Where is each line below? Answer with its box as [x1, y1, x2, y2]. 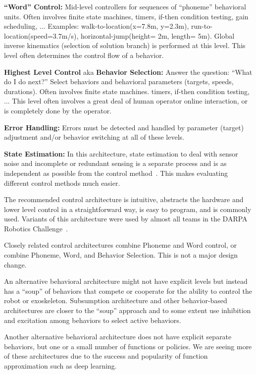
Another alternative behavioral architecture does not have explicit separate [4, 331, 232, 342]
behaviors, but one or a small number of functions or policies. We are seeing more [4, 341, 252, 351]
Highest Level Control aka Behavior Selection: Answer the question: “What [4, 66, 253, 77]
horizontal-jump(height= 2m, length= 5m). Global [80, 30, 235, 41]
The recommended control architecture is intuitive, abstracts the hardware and [4, 194, 244, 205]
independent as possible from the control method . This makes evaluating [4, 167, 228, 178]
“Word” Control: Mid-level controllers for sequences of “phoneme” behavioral [4, 1, 246, 11]
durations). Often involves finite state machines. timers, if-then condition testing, [4, 86, 250, 96]
